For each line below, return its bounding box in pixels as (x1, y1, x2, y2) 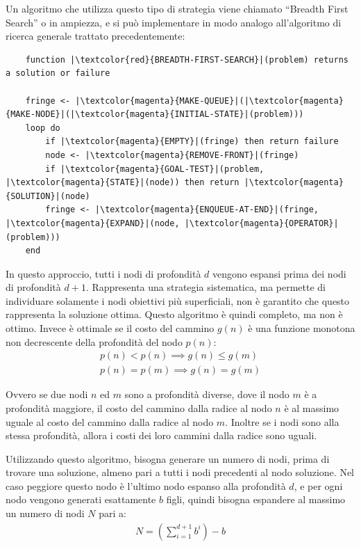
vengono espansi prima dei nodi (212, 266, 346, 280)
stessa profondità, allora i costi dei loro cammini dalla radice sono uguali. (6, 428, 317, 443)
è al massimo (284, 400, 339, 415)
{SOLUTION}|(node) (6, 191, 90, 201)
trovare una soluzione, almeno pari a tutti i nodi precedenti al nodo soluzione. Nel (6, 465, 354, 479)
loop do (25, 122, 60, 133)
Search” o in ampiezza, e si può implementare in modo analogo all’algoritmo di (6, 15, 342, 29)
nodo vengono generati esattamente (6, 492, 156, 507)
